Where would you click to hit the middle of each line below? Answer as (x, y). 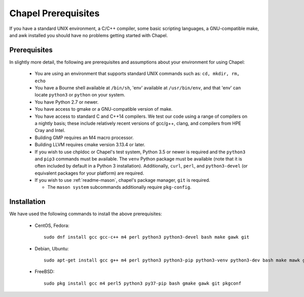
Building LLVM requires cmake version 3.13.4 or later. (90, 145)
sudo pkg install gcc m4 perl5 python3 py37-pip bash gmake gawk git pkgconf (143, 283)
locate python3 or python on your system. (80, 95)
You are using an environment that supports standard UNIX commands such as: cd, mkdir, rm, (137, 74)
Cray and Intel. (50, 130)
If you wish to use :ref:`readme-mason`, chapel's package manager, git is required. (122, 180)
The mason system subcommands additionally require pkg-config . (120, 187)
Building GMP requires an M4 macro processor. (84, 138)
